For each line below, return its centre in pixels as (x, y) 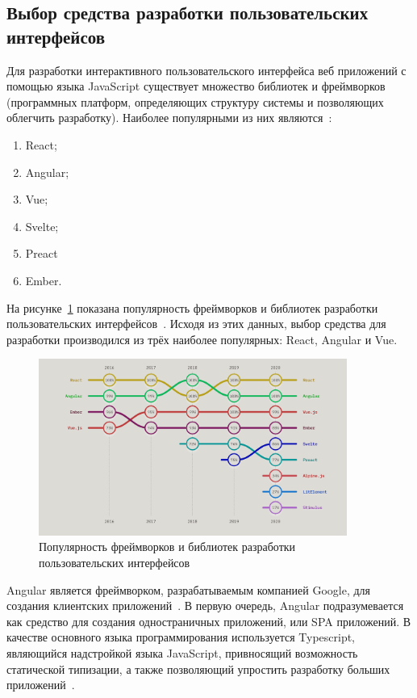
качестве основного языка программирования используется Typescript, (181, 637)
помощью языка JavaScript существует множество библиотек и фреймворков (196, 86)
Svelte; (42, 226)
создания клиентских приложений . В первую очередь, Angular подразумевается (205, 605)
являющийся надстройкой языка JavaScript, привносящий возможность (182, 653)
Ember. (44, 280)
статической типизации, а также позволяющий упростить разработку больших (198, 669)
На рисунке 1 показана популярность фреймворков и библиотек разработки (192, 307)
